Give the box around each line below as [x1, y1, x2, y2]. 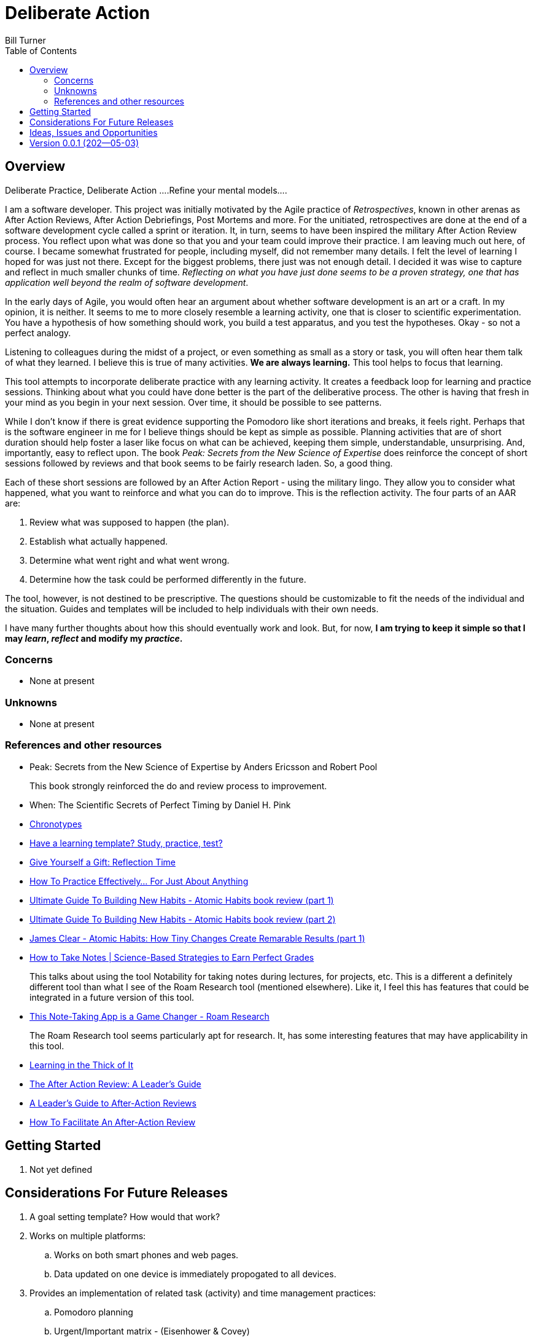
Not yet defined [29, 1164, 93, 1175]
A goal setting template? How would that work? [29, 1211, 220, 1222]
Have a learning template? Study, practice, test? [29, 837, 223, 848]
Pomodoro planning [54, 1306, 133, 1317]
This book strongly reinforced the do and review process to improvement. [29, 780, 327, 791]
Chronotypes [29, 818, 82, 829]
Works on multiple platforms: [29, 1230, 146, 1241]
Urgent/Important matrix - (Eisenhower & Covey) [54, 1325, 250, 1336]
